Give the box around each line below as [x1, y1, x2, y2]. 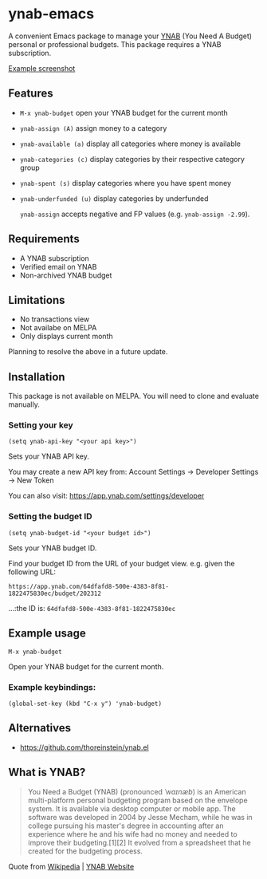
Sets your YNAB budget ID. [8, 543, 97, 553]
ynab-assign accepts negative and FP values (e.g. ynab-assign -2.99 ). [19, 209, 250, 219]
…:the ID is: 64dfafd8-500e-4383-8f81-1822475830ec [8, 603, 176, 613]
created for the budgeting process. [27, 846, 143, 856]
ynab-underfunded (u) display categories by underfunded [19, 193, 209, 203]
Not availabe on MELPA [19, 323, 97, 333]
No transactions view [19, 314, 90, 324]
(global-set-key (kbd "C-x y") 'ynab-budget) [8, 700, 162, 708]
